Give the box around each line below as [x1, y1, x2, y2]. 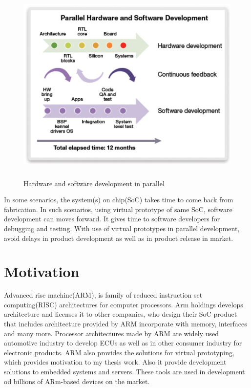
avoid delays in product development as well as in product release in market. [4, 233, 233, 243]
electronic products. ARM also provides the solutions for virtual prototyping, [4, 347, 234, 357]
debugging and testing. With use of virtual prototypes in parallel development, [4, 223, 240, 233]
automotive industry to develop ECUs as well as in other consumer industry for [4, 338, 242, 348]
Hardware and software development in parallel [23, 178, 165, 188]
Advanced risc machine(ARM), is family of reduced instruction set [4, 290, 203, 300]
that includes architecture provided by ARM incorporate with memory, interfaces [4, 319, 247, 328]
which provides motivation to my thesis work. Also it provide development [4, 357, 227, 367]
